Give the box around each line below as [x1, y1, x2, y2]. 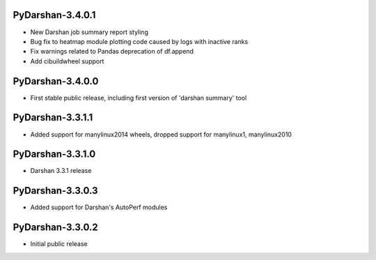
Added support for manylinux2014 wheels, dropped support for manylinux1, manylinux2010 [30, 130, 292, 139]
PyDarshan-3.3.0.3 [13, 185, 98, 197]
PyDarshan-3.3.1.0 [13, 148, 96, 160]
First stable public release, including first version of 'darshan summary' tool [30, 93, 247, 102]
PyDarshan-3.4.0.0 [13, 75, 99, 87]
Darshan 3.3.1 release [30, 167, 92, 175]
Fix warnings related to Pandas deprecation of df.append [30, 47, 194, 56]
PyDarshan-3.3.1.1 [13, 112, 93, 123]
